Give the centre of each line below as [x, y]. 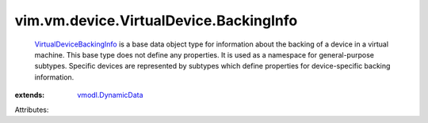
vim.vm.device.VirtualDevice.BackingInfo [156, 20]
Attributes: [32, 110]
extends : [30, 95]
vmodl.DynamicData [110, 95]
